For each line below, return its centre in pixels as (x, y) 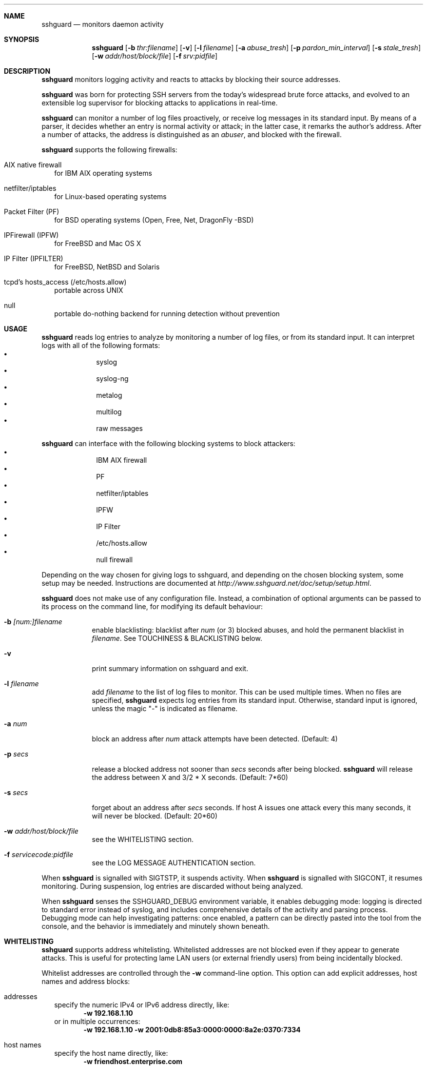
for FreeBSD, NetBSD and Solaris (107, 267)
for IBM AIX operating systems (103, 173)
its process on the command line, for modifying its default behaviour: (152, 606)
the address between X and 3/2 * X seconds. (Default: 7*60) (190, 777)
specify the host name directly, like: (111, 1053)
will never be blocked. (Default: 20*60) (155, 816)
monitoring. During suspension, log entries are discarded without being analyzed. (172, 886)
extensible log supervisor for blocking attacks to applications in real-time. (160, 103)
